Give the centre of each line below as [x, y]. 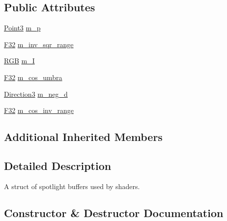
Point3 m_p [22, 28]
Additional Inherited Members [83, 137]
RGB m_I [19, 61]
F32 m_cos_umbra [33, 77]
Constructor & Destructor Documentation [114, 212]
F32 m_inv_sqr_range [39, 44]
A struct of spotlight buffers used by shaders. [72, 186]
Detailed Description [58, 165]
